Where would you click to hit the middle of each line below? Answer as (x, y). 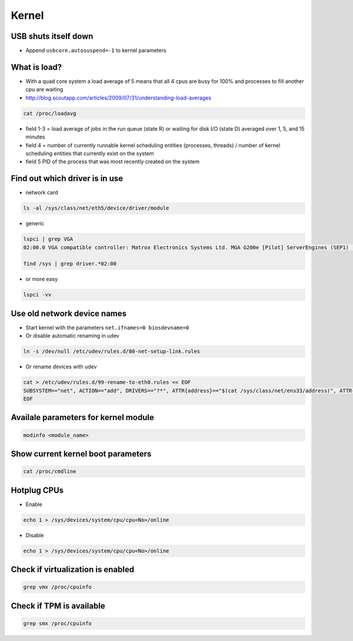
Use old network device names (69, 313)
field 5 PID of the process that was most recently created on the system (113, 161)
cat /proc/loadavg (50, 113)
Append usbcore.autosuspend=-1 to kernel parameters (96, 51)
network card (42, 193)
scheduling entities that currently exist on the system (90, 153)
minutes (35, 137)
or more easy (42, 279)
